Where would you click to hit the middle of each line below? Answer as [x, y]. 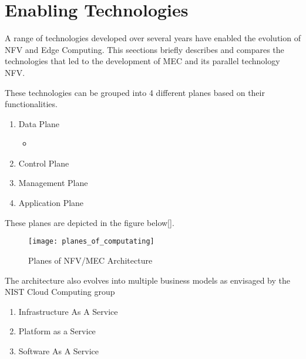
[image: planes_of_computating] [91, 242]
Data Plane [39, 123]
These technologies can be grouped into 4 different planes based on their [135, 92]
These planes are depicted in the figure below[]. [90, 222]
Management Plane [53, 183]
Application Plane [51, 203]
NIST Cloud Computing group [60, 292]
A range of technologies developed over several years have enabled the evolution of [153, 38]
